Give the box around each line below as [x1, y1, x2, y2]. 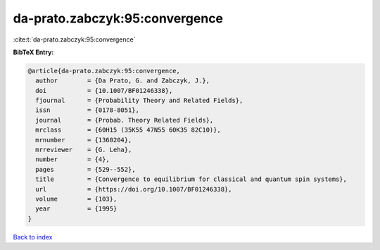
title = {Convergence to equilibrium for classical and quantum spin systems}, [35, 175, 348, 183]
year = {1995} [35, 205, 118, 213]
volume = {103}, [35, 195, 118, 203]
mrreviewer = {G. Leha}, [35, 146, 132, 154]
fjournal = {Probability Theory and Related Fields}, [35, 96, 243, 105]
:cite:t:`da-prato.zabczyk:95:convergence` [13, 35, 136, 44]
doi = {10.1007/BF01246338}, [35, 87, 173, 94]
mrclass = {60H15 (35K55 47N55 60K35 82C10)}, [35, 126, 221, 134]
